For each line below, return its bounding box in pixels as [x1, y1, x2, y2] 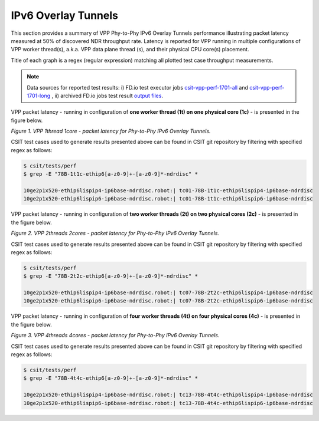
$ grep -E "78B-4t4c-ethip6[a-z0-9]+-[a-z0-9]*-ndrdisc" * [23, 375, 198, 381]
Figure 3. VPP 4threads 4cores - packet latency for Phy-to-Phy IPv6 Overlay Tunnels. [11, 332, 220, 339]
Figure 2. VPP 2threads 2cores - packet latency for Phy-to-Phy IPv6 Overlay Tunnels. [11, 230, 220, 237]
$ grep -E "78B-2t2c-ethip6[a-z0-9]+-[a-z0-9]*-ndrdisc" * [23, 273, 198, 279]
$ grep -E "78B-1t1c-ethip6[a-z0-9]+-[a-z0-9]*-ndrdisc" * [23, 171, 198, 177]
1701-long [27, 92, 51, 99]
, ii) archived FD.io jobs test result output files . [51, 92, 164, 99]
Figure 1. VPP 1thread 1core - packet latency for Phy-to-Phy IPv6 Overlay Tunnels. [11, 127, 211, 135]
